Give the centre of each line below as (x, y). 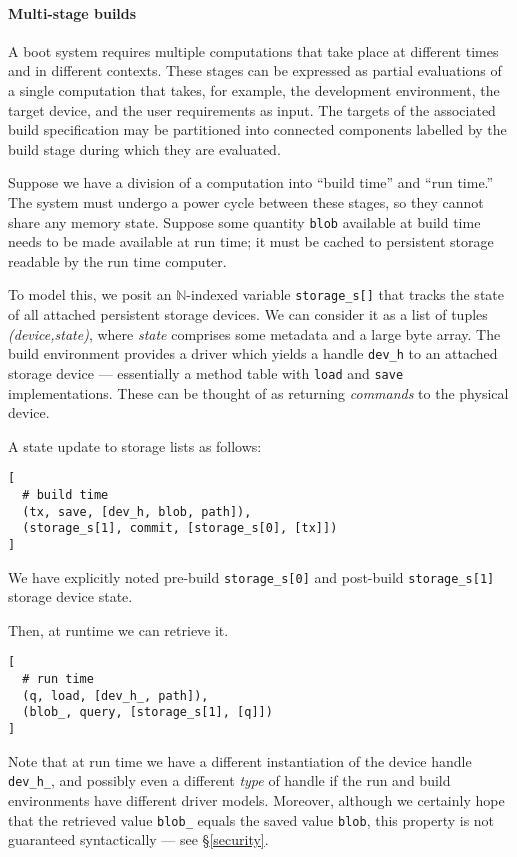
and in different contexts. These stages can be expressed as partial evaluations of (255, 70)
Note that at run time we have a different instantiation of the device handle (240, 760)
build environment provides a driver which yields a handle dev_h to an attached (253, 353)
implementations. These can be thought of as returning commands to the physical (258, 392)
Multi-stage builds (72, 12)
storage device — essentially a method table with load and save (206, 372)
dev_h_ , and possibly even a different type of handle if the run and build (229, 780)
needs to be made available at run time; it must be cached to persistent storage (251, 241)
